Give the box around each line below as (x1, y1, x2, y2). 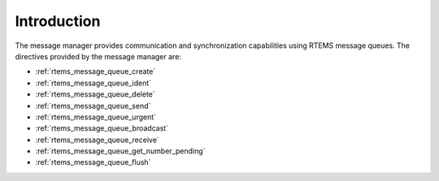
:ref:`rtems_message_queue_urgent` (35, 112, 157, 122)
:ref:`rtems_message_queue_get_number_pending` (35, 146, 206, 156)
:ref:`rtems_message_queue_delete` (35, 89, 156, 99)
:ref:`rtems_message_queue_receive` (35, 135, 160, 144)
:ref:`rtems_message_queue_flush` (35, 157, 151, 167)
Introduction (15, 12, 101, 30)
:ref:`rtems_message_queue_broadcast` (35, 123, 169, 133)
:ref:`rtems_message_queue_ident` (35, 78, 152, 88)
